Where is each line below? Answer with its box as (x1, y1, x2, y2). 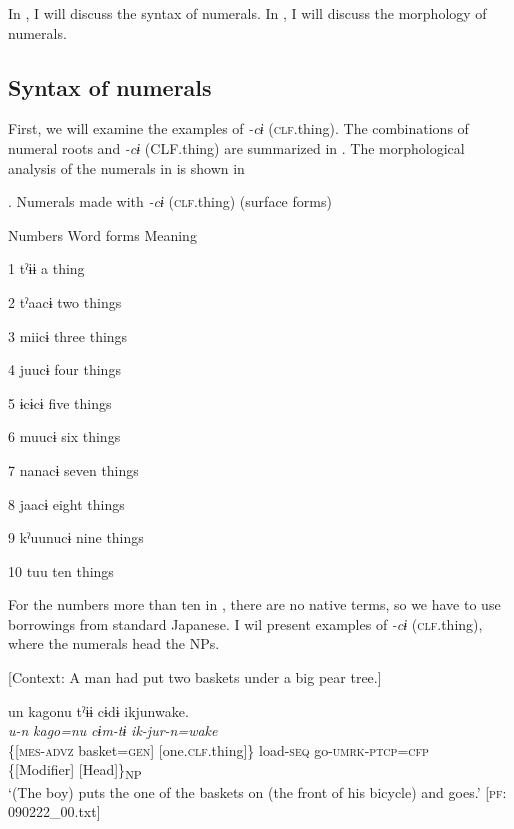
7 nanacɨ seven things (8, 459, 139, 480)
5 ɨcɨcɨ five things (8, 392, 112, 413)
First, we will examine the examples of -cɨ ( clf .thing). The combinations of (8, 118, 469, 139)
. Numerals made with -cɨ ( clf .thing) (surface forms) (8, 191, 332, 212)
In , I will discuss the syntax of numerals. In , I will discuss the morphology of (8, 3, 487, 23)
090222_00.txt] (8, 801, 101, 822)
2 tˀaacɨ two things (8, 291, 122, 312)
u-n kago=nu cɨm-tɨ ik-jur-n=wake (8, 720, 218, 741)
